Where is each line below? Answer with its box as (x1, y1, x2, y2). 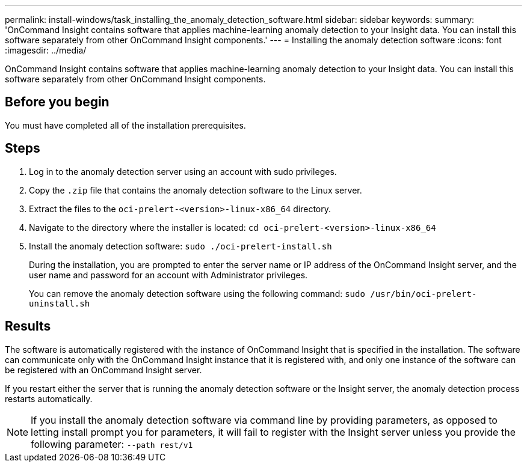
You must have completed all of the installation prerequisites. (5, 120, 246, 130)
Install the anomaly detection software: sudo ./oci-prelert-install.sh (29, 240, 332, 251)
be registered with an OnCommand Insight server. (5, 364, 202, 375)
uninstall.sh (29, 298, 90, 308)
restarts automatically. (5, 393, 93, 404)
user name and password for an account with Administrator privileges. (29, 269, 308, 280)
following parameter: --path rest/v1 (31, 438, 193, 450)
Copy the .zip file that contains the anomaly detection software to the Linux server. (29, 185, 362, 195)
